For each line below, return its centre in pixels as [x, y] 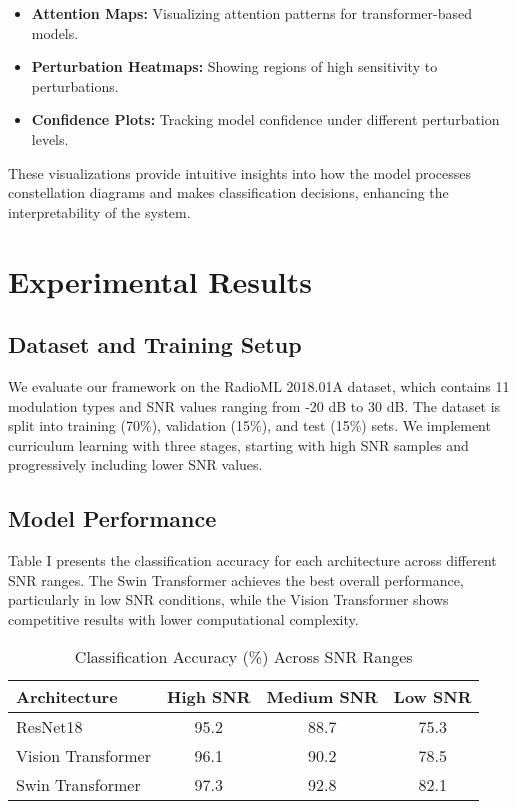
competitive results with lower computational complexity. [183, 618]
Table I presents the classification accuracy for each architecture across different [252, 560]
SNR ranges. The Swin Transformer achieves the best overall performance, [236, 579]
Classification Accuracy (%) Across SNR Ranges [243, 657]
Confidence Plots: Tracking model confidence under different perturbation [265, 119]
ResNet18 [49, 727]
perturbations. [75, 85]
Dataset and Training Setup [155, 344]
